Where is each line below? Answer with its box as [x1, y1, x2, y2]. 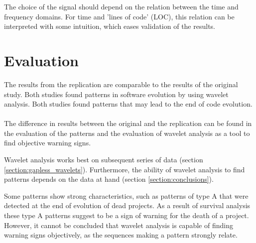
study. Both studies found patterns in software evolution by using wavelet [4, 89, 229, 99]
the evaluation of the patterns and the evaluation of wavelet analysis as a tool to [4, 127, 250, 138]
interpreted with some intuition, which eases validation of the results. [4, 21, 216, 31]
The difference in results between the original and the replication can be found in [4, 118, 252, 128]
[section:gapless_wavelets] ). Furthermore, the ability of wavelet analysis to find [4, 164, 245, 174]
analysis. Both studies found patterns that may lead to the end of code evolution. [4, 99, 253, 109]
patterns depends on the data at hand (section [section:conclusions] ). [4, 174, 214, 184]
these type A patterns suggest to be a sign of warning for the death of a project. [4, 210, 249, 221]
